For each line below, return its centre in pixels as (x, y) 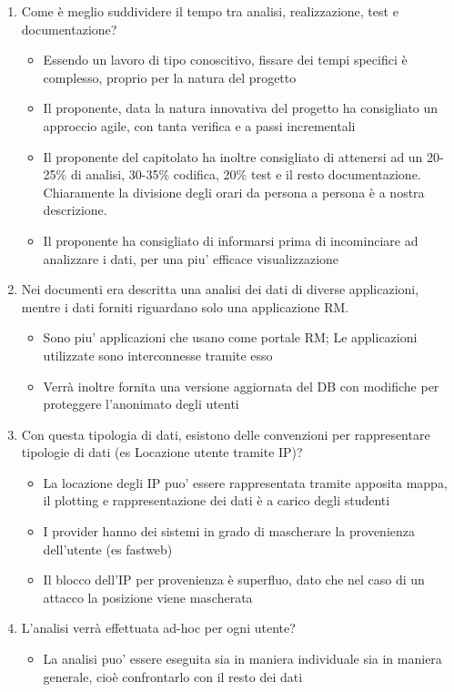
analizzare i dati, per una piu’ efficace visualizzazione (191, 258)
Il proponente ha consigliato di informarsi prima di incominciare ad (231, 240)
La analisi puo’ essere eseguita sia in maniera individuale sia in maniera (242, 659)
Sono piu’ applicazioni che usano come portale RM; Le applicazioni (230, 337)
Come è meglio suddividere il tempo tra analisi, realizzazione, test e (210, 11)
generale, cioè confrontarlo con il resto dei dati (173, 676)
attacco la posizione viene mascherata (148, 597)
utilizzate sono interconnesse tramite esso (158, 355)
